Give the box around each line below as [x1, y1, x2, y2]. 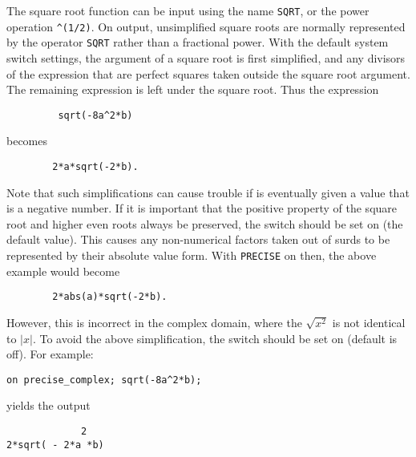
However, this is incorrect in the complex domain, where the [6, 313, 302, 330]
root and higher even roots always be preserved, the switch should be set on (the [6, 215, 403, 232]
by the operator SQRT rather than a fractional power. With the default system [6, 34, 389, 51]
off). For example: [6, 346, 94, 362]
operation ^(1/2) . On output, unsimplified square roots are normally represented [6, 18, 406, 34]
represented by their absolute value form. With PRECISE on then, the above [6, 247, 377, 264]
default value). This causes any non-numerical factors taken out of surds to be [6, 231, 390, 248]
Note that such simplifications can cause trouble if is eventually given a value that [6, 184, 410, 200]
